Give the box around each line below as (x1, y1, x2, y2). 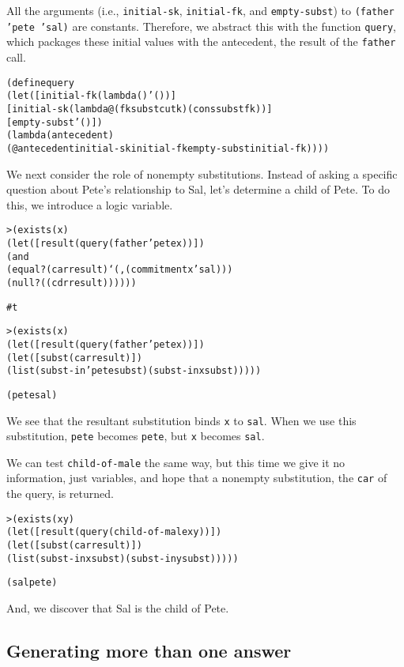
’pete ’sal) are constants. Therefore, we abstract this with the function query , (6, 17, 397, 34)
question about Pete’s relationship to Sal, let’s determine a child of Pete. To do (6, 181, 390, 198)
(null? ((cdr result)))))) (6, 277, 137, 288)
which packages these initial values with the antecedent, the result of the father (6, 33, 396, 50)
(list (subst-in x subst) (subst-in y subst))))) (6, 552, 239, 564)
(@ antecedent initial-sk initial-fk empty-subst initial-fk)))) (6, 142, 330, 154)
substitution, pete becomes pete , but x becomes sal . (6, 428, 265, 444)
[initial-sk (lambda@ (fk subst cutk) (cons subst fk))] (6, 103, 273, 115)
